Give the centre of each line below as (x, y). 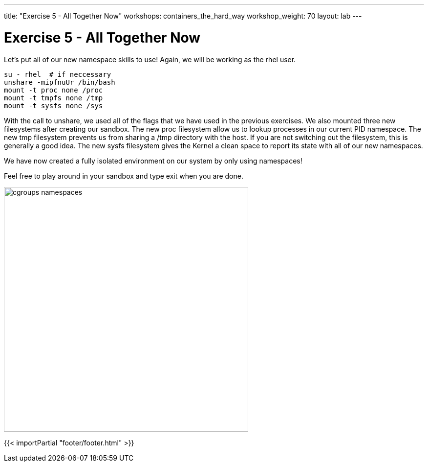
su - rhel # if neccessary (58, 74)
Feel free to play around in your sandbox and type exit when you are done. (124, 176)
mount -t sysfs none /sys (53, 105)
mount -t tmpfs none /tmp (53, 98)
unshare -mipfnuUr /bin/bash (60, 82)
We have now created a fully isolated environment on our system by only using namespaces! (153, 161)
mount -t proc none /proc (53, 90)
